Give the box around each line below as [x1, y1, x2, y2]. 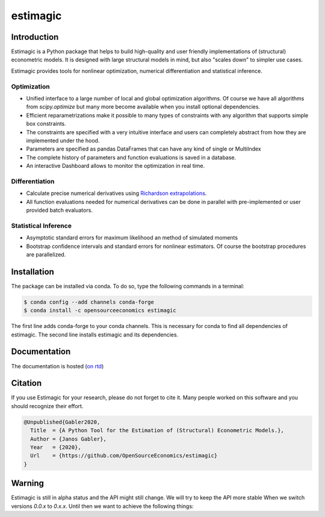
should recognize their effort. [11, 402, 84, 409]
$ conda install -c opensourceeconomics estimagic [23, 307, 177, 314]
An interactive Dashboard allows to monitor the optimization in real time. [26, 163, 205, 170]
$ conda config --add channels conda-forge [23, 299, 155, 305]
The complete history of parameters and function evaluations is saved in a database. [26, 153, 237, 161]
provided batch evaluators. [26, 206, 93, 214]
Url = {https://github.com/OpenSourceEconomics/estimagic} [30, 452, 218, 459]
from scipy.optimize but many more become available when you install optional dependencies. [26, 103, 261, 111]
